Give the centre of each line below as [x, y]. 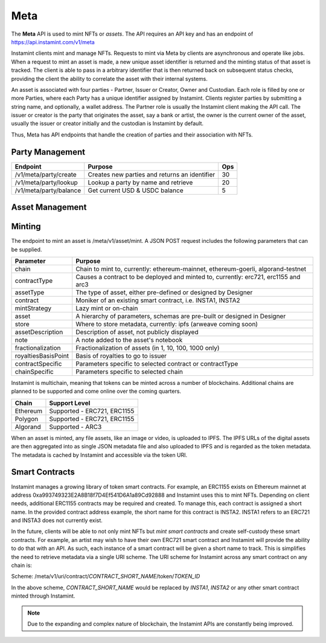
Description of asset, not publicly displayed [137, 332]
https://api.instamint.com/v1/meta [53, 42]
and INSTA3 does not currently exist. [57, 520]
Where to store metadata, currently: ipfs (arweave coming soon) [167, 325]
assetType [30, 292]
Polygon [27, 419]
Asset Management [49, 208]
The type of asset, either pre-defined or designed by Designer [164, 292]
